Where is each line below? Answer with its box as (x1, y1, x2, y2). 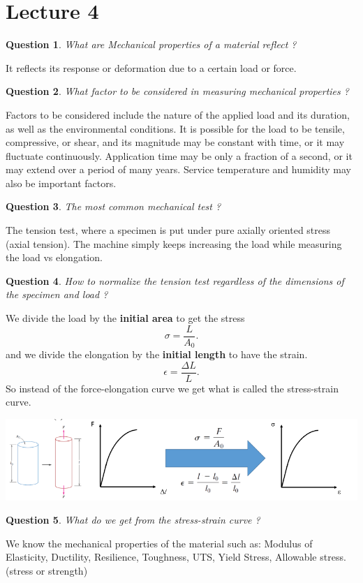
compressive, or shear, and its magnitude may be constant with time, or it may (6, 135, 345, 149)
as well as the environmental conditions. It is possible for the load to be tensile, (6, 121, 345, 135)
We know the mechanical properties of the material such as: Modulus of (6, 536, 313, 550)
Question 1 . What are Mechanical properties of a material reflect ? (6, 37, 297, 52)
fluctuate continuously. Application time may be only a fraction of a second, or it (6, 148, 353, 163)
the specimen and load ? (6, 287, 108, 302)
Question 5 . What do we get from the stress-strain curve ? (6, 512, 260, 527)
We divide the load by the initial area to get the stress (6, 311, 245, 325)
